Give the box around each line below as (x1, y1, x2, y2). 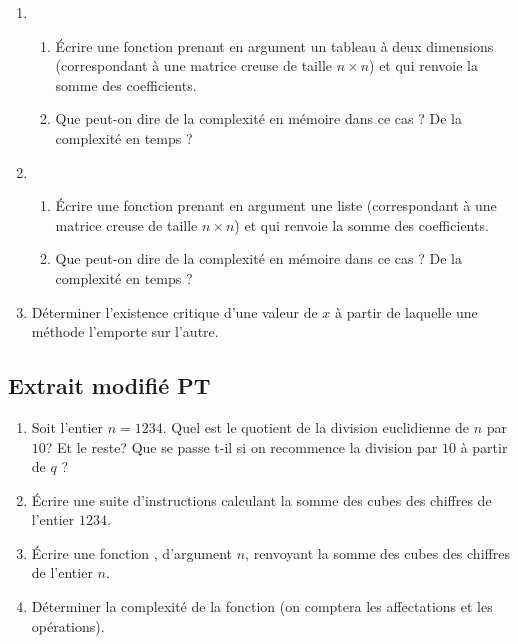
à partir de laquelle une (335, 301, 478, 322)
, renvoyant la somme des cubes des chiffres (245, 542, 510, 563)
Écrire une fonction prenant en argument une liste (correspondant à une (55, 195, 497, 216)
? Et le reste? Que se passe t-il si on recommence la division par (45, 436, 438, 457)
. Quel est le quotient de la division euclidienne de (162, 416, 469, 437)
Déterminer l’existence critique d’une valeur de (31, 301, 318, 322)
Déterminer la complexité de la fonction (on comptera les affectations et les (31, 596, 493, 617)
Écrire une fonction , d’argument (31, 542, 233, 563)
